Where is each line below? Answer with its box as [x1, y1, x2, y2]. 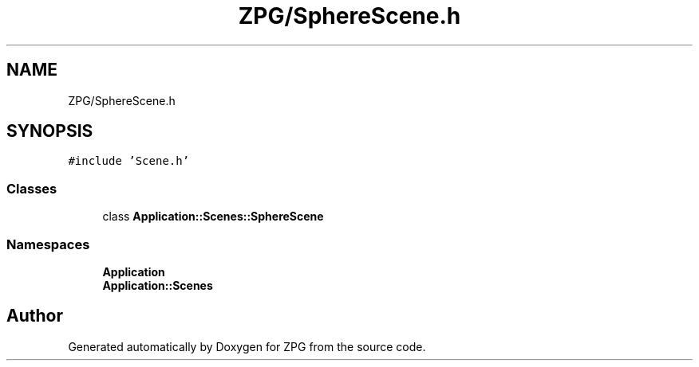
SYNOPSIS [6, 121, 93, 142]
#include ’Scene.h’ [68, 154, 190, 168]
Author [6, 306, 63, 326]
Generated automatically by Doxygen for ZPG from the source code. [68, 339, 426, 353]
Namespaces [6, 236, 90, 252]
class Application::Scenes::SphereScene [102, 209, 324, 224]
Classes [6, 180, 57, 197]
